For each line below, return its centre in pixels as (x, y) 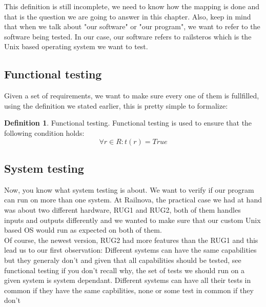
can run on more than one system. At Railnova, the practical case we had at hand (133, 200)
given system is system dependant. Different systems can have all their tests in (128, 280)
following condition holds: (44, 132)
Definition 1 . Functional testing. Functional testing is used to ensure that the (128, 123)
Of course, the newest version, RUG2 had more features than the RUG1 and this (131, 240)
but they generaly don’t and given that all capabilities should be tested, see (123, 260)
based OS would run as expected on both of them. (83, 230)
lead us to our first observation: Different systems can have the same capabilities (130, 250)
